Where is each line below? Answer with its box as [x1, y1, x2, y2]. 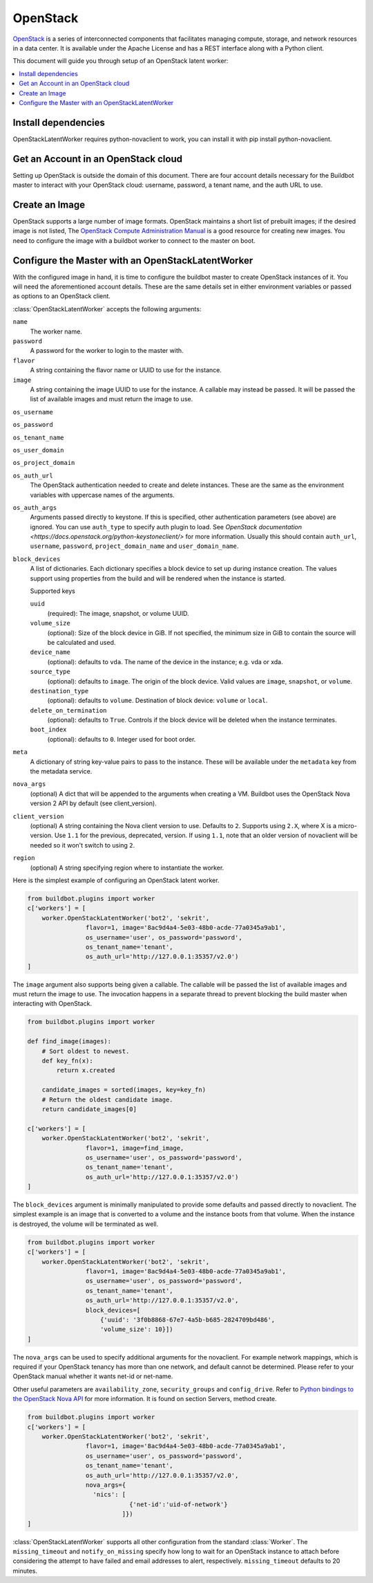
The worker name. [30, 327, 82, 336]
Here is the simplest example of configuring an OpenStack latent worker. [12, 876, 220, 884]
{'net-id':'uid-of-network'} [128, 1500, 228, 1508]
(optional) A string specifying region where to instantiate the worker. [30, 863, 224, 872]
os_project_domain [12, 459, 75, 467]
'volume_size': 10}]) [100, 1326, 173, 1333]
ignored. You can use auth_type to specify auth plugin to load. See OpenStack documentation [30, 522, 303, 531]
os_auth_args [12, 504, 57, 511]
